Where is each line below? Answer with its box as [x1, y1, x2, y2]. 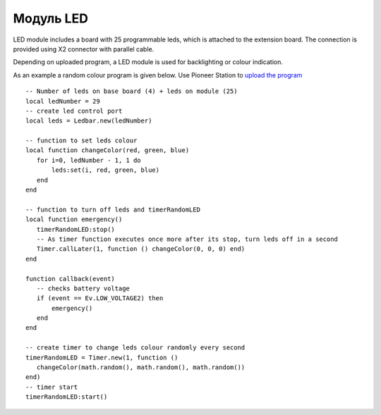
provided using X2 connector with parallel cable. [13, 44, 155, 53]
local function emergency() [25, 216, 123, 223]
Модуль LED [13, 11, 88, 26]
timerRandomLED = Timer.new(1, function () [25, 353, 179, 361]
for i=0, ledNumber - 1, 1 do [36, 156, 141, 164]
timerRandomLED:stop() [36, 225, 116, 233]
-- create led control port [25, 106, 123, 115]
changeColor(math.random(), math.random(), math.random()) [36, 364, 246, 371]
